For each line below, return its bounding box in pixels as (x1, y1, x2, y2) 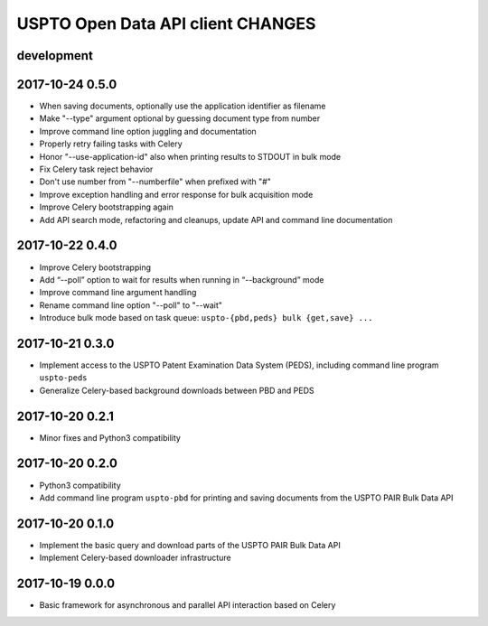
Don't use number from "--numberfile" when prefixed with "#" (39, 176, 271, 187)
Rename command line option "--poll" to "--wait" (39, 299, 223, 311)
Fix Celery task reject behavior (39, 164, 154, 175)
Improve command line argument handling (39, 287, 197, 298)
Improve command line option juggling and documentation (39, 126, 257, 136)
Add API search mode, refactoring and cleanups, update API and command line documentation (39, 214, 393, 225)
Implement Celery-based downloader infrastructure (39, 552, 231, 564)
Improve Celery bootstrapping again (39, 201, 174, 212)
